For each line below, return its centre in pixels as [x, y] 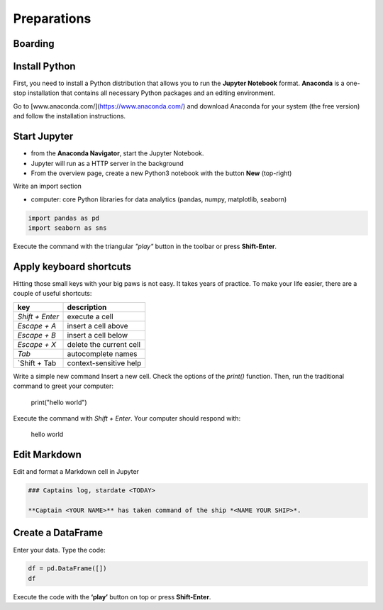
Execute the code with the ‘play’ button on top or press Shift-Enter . [112, 597]
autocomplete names [102, 353]
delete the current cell [104, 344]
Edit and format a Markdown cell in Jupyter [76, 472]
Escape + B [37, 335]
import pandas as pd [63, 218]
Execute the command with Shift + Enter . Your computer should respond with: [127, 418]
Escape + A [37, 326]
